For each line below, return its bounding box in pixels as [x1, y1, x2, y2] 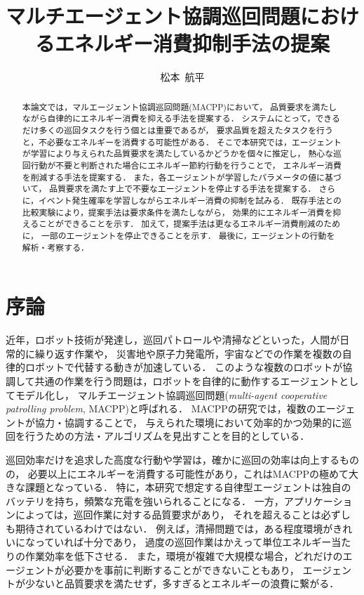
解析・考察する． [22, 241, 89, 253]
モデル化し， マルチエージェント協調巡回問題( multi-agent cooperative [15, 387, 328, 402]
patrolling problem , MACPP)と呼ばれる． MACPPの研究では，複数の [6, 401, 316, 416]
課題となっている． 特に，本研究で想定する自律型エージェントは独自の [25, 480, 351, 495]
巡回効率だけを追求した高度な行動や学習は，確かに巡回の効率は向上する [6, 452, 339, 466]
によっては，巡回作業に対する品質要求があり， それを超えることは [15, 507, 321, 522]
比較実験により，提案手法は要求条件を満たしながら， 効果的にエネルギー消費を [22, 206, 333, 218]
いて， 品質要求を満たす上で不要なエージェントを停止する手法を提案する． [22, 183, 316, 195]
